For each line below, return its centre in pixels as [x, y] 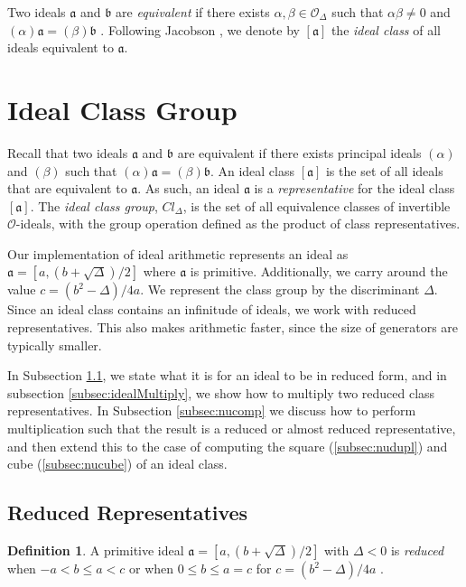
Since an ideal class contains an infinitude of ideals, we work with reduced [212, 309]
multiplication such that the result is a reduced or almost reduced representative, [232, 429]
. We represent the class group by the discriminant [280, 289]
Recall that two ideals [68, 152]
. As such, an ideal [189, 188]
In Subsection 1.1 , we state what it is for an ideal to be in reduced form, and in [227, 375]
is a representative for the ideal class [354, 188]
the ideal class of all [386, 29]
